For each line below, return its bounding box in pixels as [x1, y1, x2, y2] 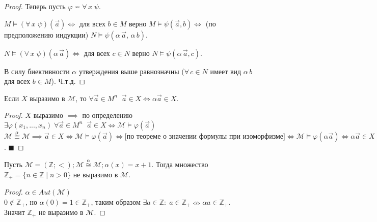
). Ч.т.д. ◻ [51, 76, 86, 86]
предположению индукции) [4, 29, 89, 40]
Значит [4, 207, 25, 217]
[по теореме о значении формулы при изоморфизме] [124, 133, 285, 141]
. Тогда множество [151, 159, 208, 169]
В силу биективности [4, 66, 70, 76]
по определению [82, 110, 133, 120]
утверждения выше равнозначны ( [78, 66, 184, 76]
